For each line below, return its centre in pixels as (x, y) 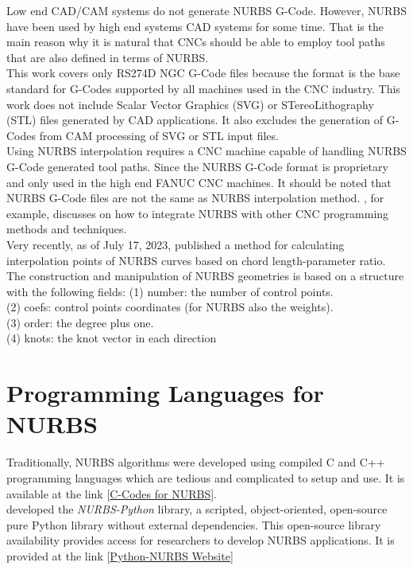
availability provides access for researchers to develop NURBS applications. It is (201, 540)
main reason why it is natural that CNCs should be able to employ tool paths (196, 42)
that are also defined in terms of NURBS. (108, 57)
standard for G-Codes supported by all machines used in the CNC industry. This (203, 88)
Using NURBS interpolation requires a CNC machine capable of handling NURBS (206, 151)
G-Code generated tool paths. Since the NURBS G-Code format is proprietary (197, 166)
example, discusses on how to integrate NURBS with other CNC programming (198, 213)
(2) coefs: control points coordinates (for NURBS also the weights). (170, 307)
